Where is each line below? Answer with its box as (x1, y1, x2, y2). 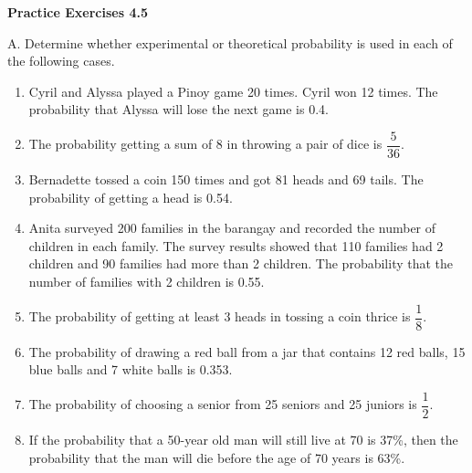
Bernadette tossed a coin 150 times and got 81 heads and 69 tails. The (28, 170, 424, 189)
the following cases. (7, 51, 115, 70)
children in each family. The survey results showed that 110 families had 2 (28, 236, 444, 255)
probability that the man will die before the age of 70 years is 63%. (28, 447, 405, 467)
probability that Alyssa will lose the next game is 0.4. (28, 100, 329, 119)
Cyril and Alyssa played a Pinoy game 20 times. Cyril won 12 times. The (28, 81, 438, 100)
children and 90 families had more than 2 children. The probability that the (28, 254, 454, 273)
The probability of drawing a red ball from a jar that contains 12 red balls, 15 (28, 342, 466, 361)
